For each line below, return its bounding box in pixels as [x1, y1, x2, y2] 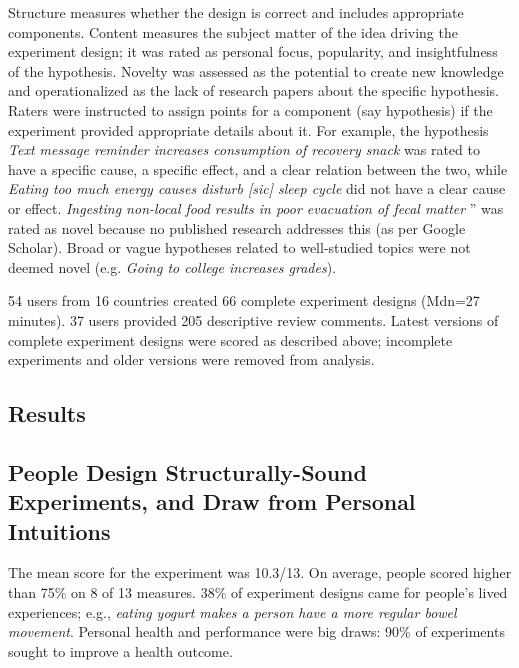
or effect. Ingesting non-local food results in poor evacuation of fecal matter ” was [8, 197, 504, 218]
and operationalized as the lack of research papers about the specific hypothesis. [8, 80, 500, 101]
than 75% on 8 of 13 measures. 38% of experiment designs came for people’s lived [8, 582, 508, 603]
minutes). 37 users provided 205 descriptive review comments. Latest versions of [8, 309, 499, 330]
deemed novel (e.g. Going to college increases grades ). [8, 256, 337, 277]
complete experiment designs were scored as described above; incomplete [8, 329, 453, 350]
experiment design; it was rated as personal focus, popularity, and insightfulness [8, 41, 498, 62]
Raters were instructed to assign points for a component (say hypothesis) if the [8, 99, 493, 120]
